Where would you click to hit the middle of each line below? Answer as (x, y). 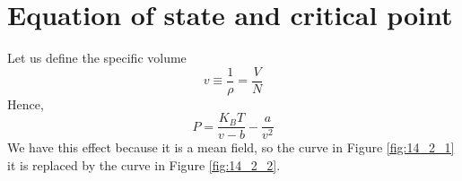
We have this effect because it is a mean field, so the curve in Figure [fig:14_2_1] (231, 147)
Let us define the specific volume (97, 58)
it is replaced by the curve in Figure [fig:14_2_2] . (144, 165)
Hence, (26, 103)
